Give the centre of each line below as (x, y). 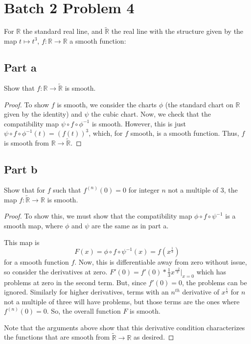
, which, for (106, 133)
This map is (22, 242)
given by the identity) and (43, 114)
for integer (144, 189)
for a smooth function (36, 262)
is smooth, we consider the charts (107, 104)
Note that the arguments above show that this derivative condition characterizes (125, 327)
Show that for (25, 189)
